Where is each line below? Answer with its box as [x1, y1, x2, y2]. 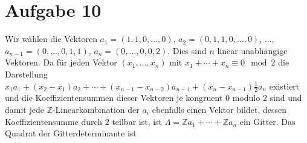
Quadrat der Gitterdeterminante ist [5, 127, 137, 139]
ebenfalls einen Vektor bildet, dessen [152, 103, 286, 115]
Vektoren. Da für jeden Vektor [5, 56, 117, 68]
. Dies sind [167, 44, 207, 56]
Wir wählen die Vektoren [5, 32, 97, 45]
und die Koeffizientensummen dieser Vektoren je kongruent [5, 91, 223, 104]
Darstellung [5, 67, 48, 80]
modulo [232, 91, 260, 104]
